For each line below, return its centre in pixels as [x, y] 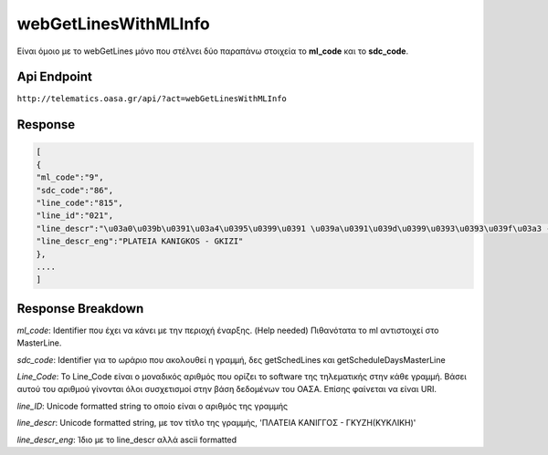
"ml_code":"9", [70, 177]
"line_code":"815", [79, 203]
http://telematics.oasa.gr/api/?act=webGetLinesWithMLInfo [152, 99]
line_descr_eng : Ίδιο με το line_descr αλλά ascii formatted [127, 439]
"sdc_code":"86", [75, 190]
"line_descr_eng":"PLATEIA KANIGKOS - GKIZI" [140, 241]
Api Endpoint [55, 77]
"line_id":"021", [75, 216]
